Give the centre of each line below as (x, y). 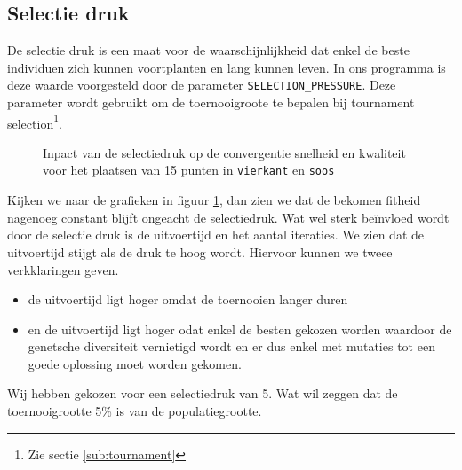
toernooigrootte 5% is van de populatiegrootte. (135, 411)
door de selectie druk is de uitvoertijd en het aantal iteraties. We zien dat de (215, 235)
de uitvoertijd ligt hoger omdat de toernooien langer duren (188, 299)
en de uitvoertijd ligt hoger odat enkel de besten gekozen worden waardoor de (240, 329)
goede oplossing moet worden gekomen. (135, 363)
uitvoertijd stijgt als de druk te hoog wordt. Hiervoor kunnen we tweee (200, 251)
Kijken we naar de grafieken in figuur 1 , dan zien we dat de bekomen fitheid (214, 200)
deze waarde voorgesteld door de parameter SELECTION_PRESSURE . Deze (202, 85)
